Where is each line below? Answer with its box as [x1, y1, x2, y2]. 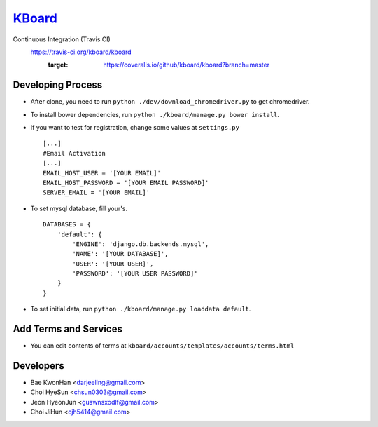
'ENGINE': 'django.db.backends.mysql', [72, 240, 209, 248]
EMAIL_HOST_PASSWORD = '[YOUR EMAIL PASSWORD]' [43, 179, 209, 187]
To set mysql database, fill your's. [30, 204, 128, 212]
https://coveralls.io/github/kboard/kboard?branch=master [103, 60, 269, 69]
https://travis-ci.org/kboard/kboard [30, 48, 132, 56]
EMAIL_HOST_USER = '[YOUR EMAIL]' [43, 169, 161, 177]
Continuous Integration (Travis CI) [13, 35, 111, 43]
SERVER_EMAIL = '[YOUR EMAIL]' [43, 189, 150, 196]
